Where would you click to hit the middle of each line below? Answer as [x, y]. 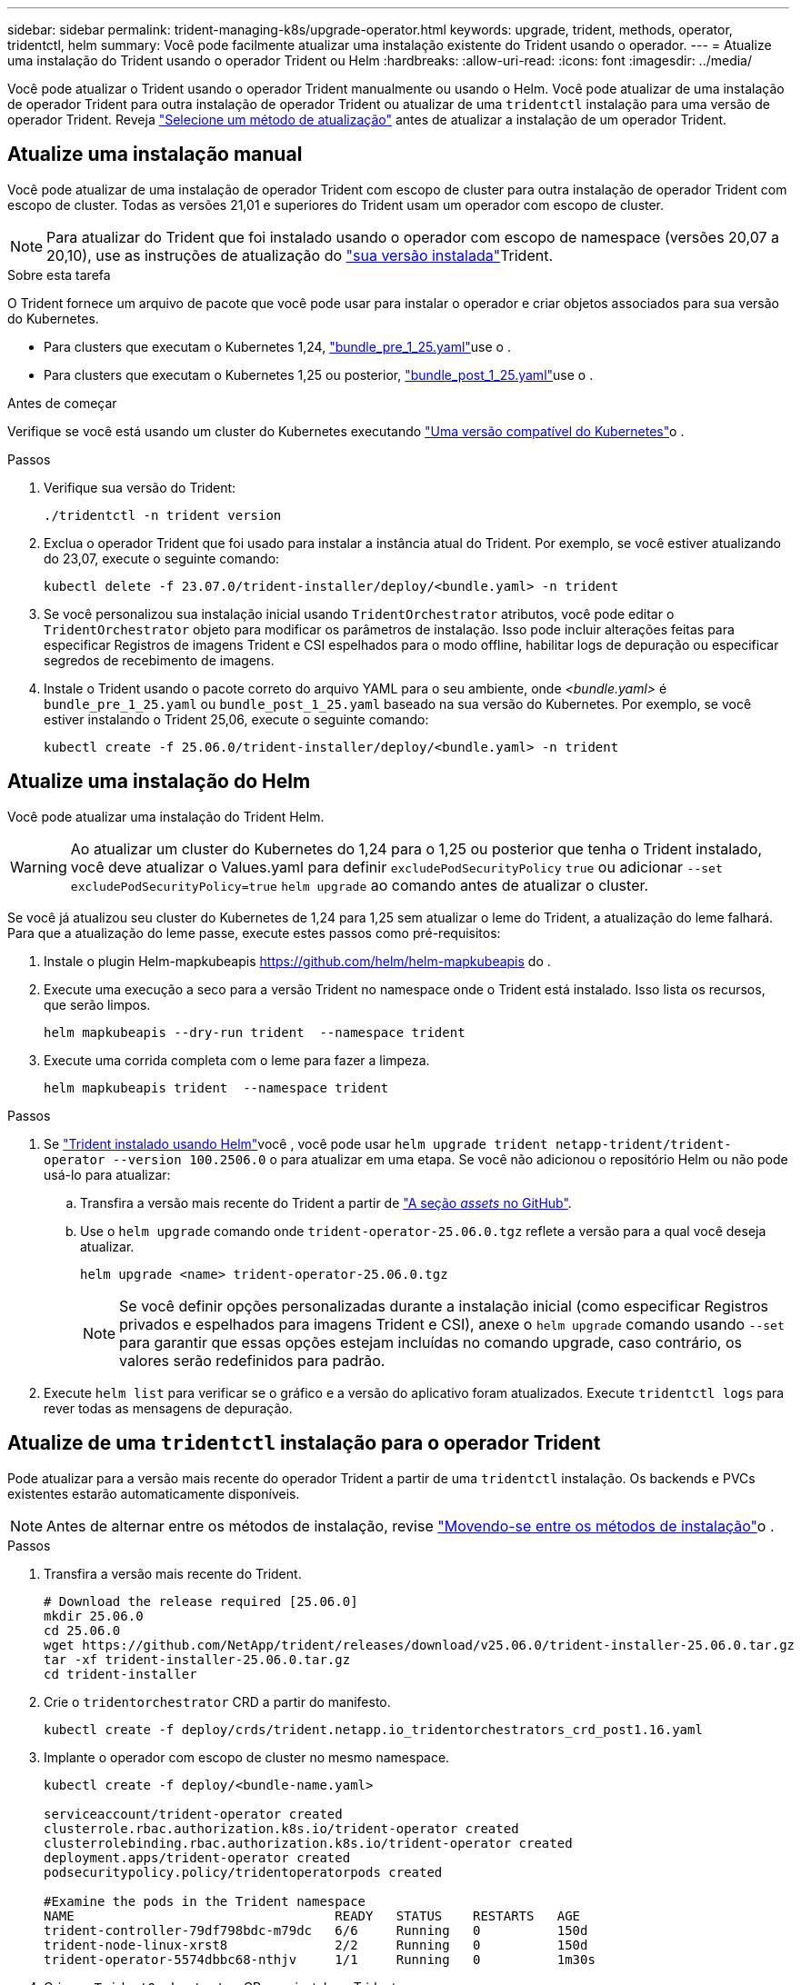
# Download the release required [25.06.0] [201, 1601]
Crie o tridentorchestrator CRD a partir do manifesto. [217, 1701]
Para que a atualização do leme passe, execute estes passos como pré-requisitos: [254, 933]
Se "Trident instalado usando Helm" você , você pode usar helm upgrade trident [296, 1143]
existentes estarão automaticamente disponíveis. [154, 1493]
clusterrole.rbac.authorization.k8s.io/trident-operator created [281, 1828]
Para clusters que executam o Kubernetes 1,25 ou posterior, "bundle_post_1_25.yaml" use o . [319, 374]
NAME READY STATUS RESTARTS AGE [312, 1915]
